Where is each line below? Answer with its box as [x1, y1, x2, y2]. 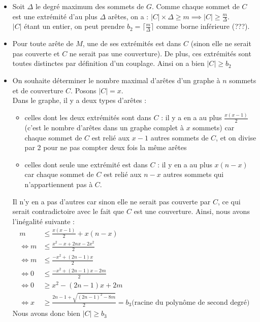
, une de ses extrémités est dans [82, 38, 181, 49]
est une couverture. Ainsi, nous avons [134, 206, 250, 217]
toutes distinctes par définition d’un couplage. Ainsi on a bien [12, 58, 205, 68]
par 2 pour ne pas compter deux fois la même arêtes [24, 142, 187, 153]
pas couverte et [12, 48, 60, 58]
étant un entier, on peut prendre [24, 21, 125, 31]
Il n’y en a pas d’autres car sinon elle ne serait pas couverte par [12, 196, 211, 206]
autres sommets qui [163, 169, 224, 180]
